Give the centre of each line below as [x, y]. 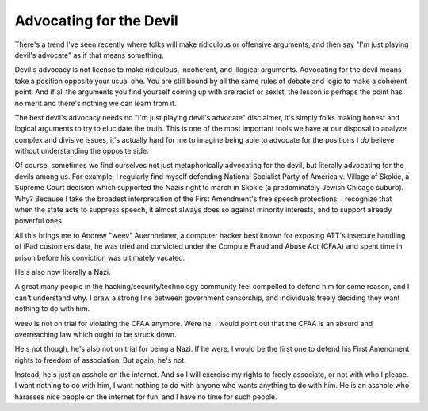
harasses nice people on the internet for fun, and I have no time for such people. [146, 397]
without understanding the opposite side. [82, 151]
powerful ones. [39, 221]
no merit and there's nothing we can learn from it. [96, 103]
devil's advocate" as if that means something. [89, 55]
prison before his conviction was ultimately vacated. [100, 257]
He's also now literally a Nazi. [63, 272]
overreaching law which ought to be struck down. [96, 334]
